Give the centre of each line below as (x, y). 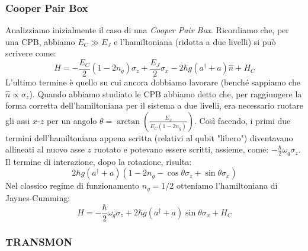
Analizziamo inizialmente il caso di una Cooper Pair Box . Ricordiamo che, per (147, 30)
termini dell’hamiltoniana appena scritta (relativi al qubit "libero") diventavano (149, 137)
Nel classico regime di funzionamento (73, 185)
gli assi (18, 120)
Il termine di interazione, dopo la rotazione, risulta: (99, 161)
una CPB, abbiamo (40, 41)
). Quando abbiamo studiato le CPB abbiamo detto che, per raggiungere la (166, 93)
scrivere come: (31, 53)
